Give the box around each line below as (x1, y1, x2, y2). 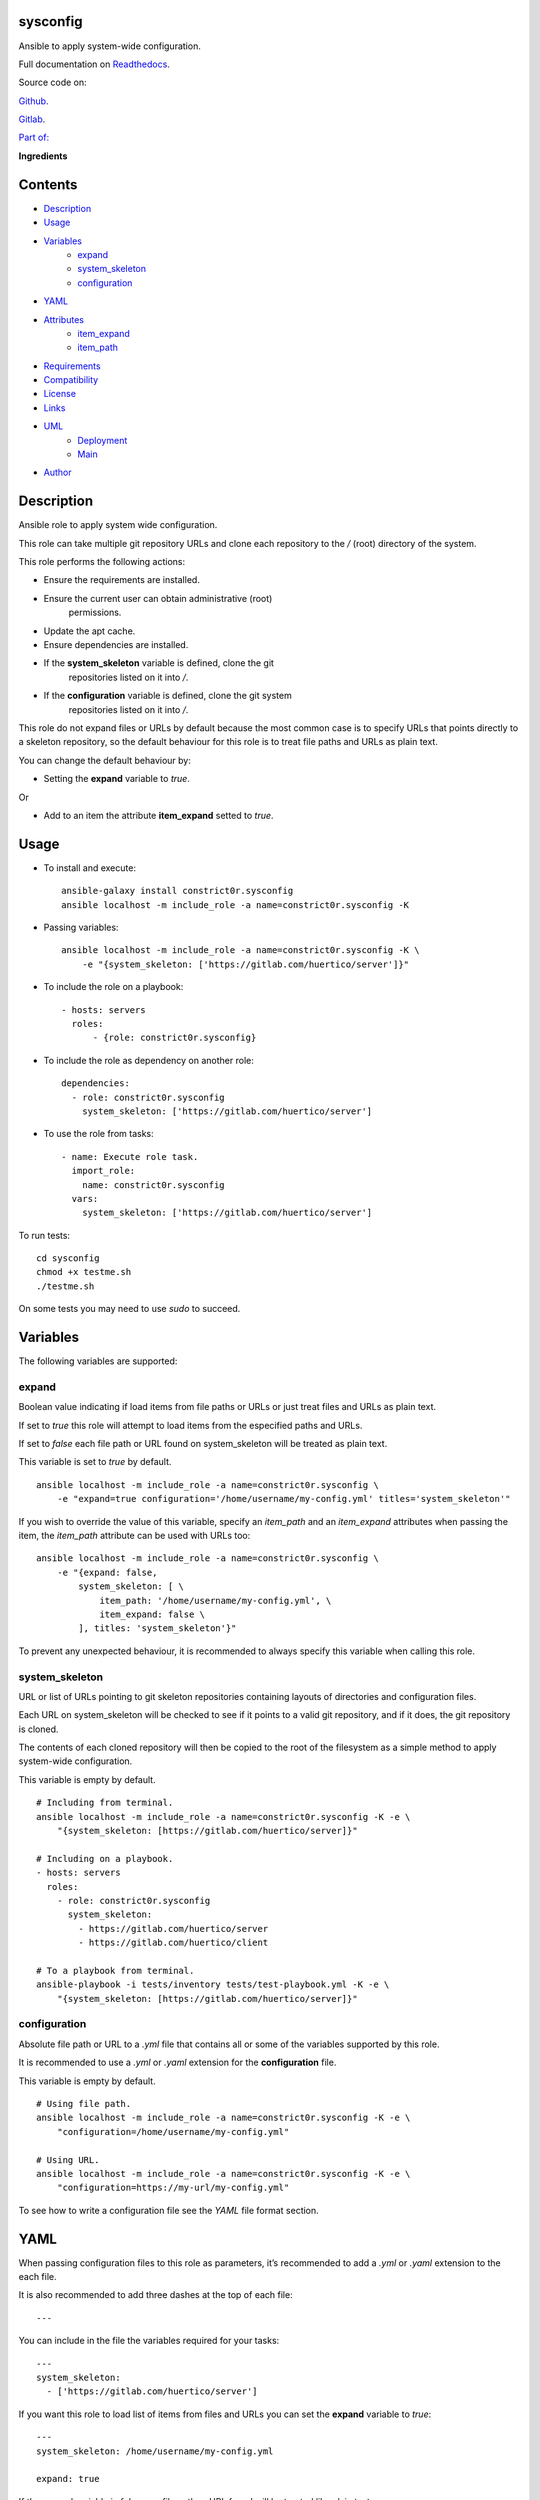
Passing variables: (43, 921, 119, 934)
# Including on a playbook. (36, 1853, 174, 1864)
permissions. (68, 606, 122, 619)
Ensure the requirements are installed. (43, 574, 200, 586)
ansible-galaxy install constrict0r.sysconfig (61, 885, 294, 897)
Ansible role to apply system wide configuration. (18, 519, 218, 531)
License (43, 388, 77, 400)
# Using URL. (36, 2154, 100, 2165)
